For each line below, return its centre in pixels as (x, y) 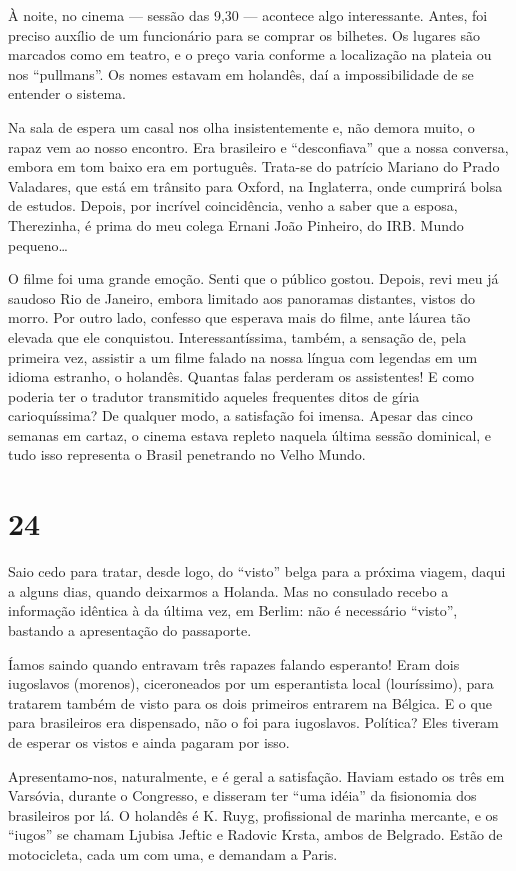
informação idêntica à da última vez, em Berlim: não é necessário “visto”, (233, 610)
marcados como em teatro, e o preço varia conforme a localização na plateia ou (250, 54)
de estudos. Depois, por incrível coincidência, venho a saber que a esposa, (233, 205)
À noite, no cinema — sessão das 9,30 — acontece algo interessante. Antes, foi (248, 15)
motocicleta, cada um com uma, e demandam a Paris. (173, 853)
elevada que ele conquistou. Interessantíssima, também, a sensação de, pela (237, 336)
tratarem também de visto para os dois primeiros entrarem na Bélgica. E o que (250, 702)
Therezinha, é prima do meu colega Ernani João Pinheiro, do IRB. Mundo (236, 224)
